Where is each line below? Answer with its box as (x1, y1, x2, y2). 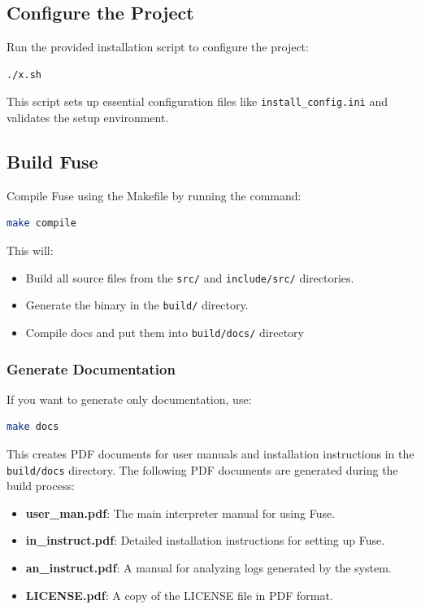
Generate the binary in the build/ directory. (25, 296, 249, 313)
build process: (7, 477, 75, 494)
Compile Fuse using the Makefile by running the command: (7, 186, 302, 204)
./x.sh (7, 68, 41, 81)
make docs (7, 421, 59, 433)
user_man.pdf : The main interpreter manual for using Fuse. (25, 504, 336, 521)
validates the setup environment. (7, 109, 169, 126)
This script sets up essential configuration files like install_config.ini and (7, 93, 388, 110)
